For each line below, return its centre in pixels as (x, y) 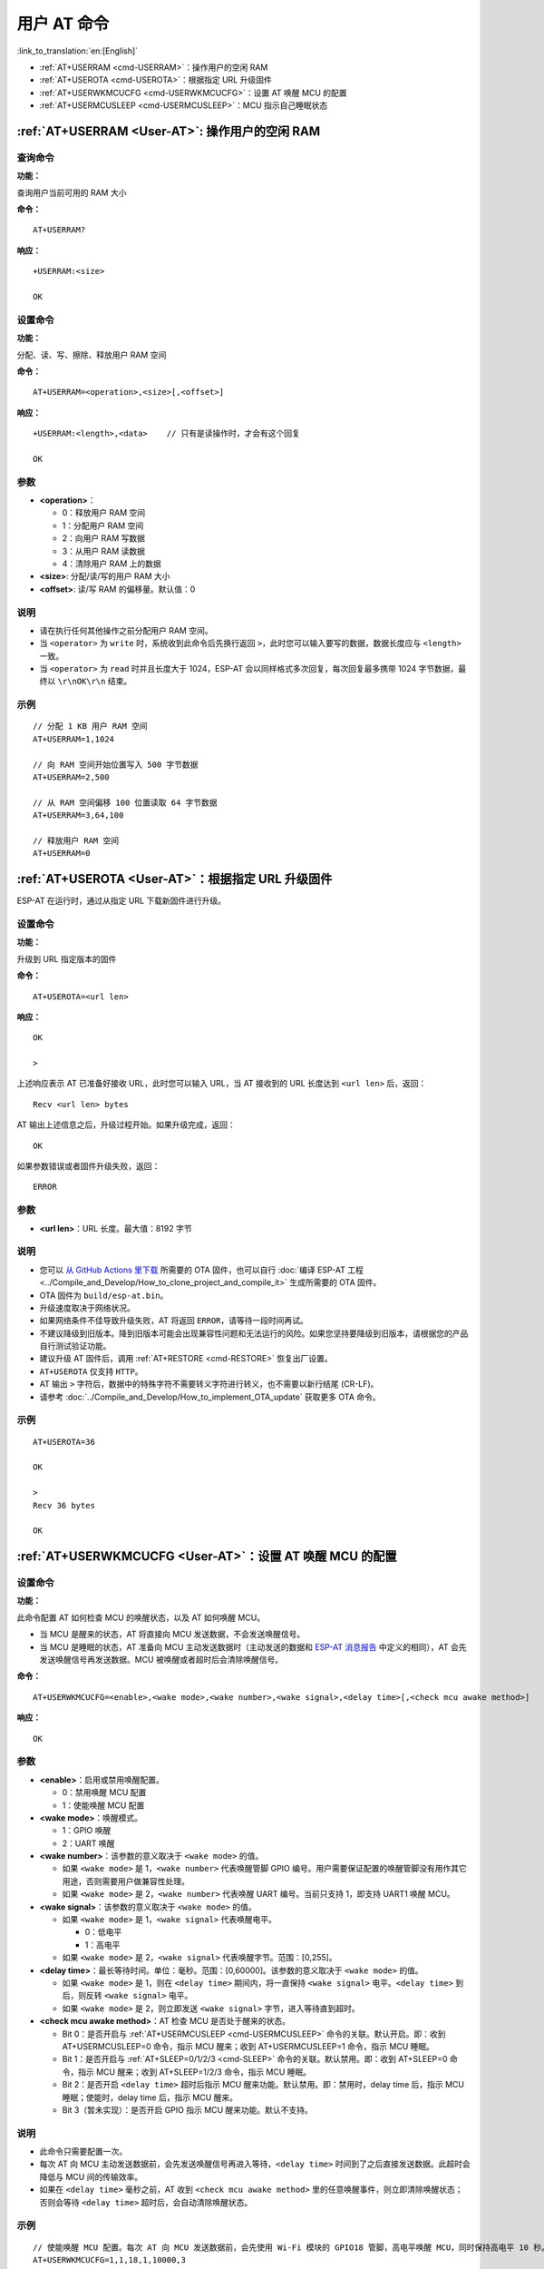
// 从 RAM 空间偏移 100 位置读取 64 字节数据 (125, 802)
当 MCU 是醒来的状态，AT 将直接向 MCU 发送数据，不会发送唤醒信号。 (172, 1635)
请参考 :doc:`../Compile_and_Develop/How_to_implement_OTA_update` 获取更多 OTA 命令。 (210, 1397)
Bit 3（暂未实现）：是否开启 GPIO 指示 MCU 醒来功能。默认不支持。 (187, 2109)
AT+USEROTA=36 (64, 1442)
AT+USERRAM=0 (62, 854)
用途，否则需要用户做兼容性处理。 (126, 1881)
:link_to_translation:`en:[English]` (78, 51)
